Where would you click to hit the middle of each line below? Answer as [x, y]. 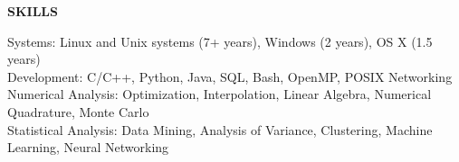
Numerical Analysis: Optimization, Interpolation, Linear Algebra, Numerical [220, 94]
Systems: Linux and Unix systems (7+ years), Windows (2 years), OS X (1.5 [220, 41]
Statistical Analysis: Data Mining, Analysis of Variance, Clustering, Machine [220, 129]
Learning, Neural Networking [88, 147]
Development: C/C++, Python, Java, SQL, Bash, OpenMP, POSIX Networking [230, 76]
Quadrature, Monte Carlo [78, 111]
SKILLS [33, 11]
